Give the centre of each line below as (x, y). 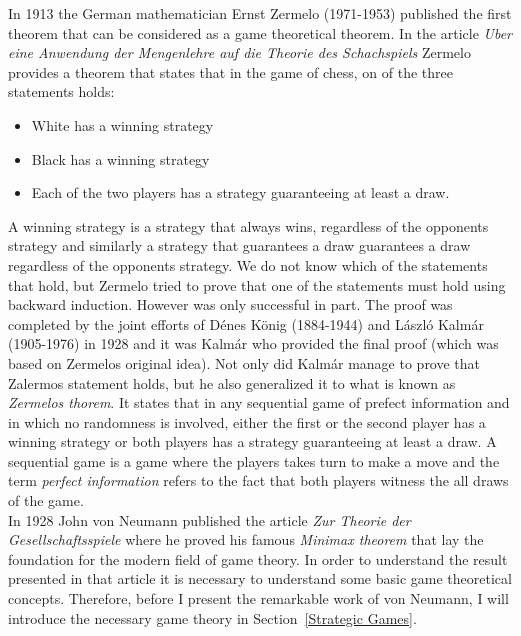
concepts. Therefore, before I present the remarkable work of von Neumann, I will (258, 598)
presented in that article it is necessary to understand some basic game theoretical (260, 578)
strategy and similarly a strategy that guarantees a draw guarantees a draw (239, 245)
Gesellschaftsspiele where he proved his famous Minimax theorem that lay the (246, 539)
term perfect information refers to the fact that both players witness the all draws (258, 480)
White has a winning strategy (122, 124)
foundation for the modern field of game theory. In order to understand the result (258, 558)
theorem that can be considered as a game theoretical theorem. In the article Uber (260, 32)
